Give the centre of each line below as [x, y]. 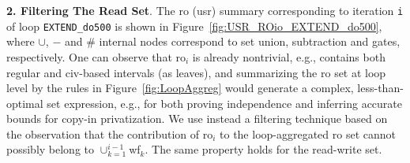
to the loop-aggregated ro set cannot [308, 133]
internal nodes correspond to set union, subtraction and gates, [250, 41]
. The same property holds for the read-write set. [263, 149]
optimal [25, 103]
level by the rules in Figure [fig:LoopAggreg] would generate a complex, [180, 88]
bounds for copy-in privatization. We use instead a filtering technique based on [197, 119]
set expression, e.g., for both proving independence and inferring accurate [225, 103]
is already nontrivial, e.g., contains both [289, 56]
